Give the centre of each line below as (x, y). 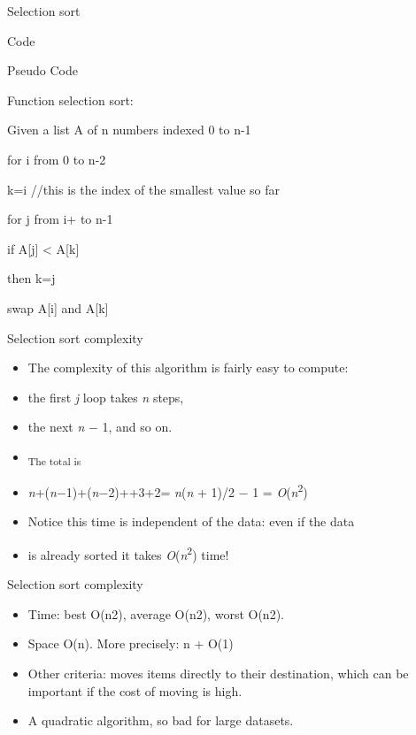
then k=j (31, 278)
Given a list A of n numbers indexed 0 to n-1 (129, 130)
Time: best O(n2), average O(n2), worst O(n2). (156, 613)
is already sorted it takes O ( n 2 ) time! (128, 553)
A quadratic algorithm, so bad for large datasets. (161, 720)
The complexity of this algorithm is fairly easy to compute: (188, 367)
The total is (54, 460)
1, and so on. (137, 427)
